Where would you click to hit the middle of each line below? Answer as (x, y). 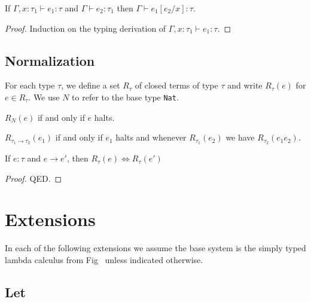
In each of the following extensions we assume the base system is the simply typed (155, 248)
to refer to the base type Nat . (125, 97)
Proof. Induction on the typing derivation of (86, 28)
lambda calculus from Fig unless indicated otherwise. (104, 260)
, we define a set (91, 85)
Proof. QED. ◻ (33, 178)
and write (245, 85)
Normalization (50, 60)
